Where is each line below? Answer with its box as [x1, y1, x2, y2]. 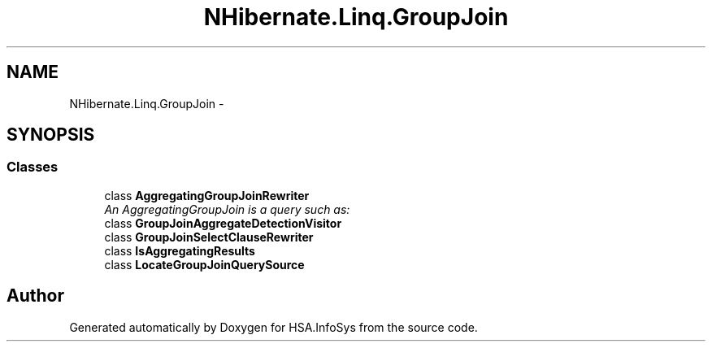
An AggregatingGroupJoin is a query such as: [104, 202, 350, 216]
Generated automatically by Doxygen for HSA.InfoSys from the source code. [69, 320, 478, 334]
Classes [7, 159, 59, 176]
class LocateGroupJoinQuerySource [104, 257, 305, 272]
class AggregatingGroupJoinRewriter [104, 188, 310, 202]
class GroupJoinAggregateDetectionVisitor [104, 215, 342, 230]
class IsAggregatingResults [104, 243, 255, 258]
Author [7, 285, 64, 307]
